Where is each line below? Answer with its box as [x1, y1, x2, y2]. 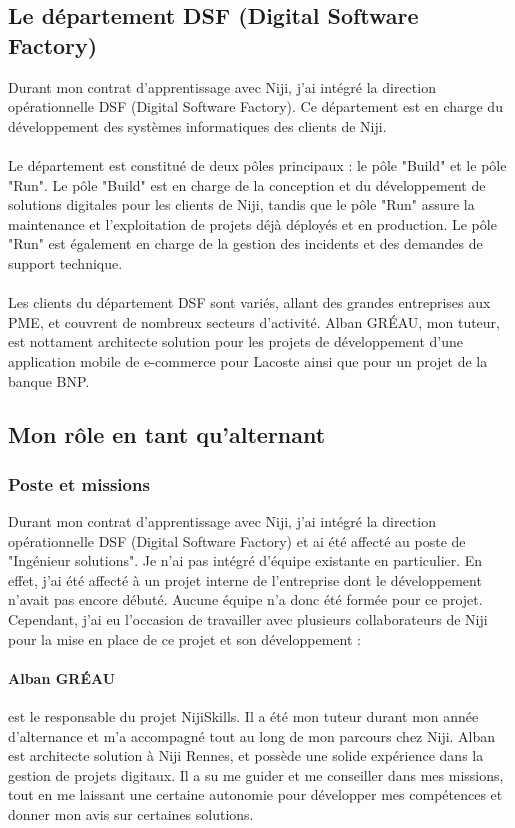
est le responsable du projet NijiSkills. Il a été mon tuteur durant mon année [8, 706, 479, 727]
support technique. [8, 252, 123, 273]
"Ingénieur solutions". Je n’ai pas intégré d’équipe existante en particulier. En [8, 550, 483, 571]
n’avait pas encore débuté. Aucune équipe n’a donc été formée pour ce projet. [8, 589, 483, 610]
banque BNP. [8, 370, 90, 391]
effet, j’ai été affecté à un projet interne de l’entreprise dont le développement [8, 569, 482, 590]
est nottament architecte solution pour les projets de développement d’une [8, 331, 464, 352]
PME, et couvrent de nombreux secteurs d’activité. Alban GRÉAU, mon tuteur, [8, 311, 500, 332]
